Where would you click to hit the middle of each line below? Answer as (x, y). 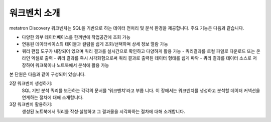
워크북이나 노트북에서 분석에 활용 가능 (72, 65)
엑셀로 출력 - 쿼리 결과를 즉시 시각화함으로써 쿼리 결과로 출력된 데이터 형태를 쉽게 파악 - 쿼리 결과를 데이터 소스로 (141, 58)
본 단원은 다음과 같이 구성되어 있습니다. (47, 74)
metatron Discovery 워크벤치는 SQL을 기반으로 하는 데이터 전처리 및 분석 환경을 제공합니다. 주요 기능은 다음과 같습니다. (127, 28)
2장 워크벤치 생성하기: (31, 83)
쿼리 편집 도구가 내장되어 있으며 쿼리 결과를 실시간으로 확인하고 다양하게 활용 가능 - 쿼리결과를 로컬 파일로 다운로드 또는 (139, 51)
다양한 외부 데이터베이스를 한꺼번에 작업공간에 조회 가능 (76, 37)
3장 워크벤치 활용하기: (31, 104)
